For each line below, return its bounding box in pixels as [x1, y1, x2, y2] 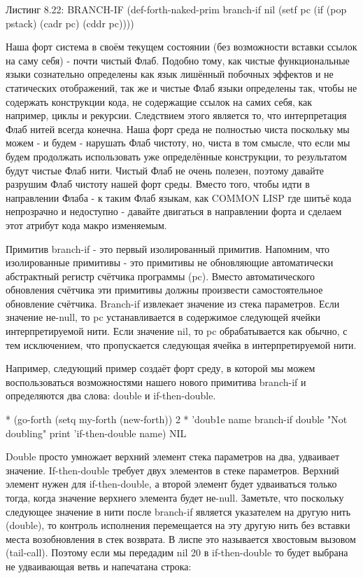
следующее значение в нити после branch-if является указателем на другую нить [6, 504, 351, 518]
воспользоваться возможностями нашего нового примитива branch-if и [6, 374, 306, 389]
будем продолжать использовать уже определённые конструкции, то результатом [6, 149, 347, 163]
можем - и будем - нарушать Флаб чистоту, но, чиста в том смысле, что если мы [6, 135, 350, 150]
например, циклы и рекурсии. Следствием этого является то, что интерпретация [6, 108, 347, 123]
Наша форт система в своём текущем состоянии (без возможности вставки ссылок [6, 39, 357, 54]
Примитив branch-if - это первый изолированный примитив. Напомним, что [6, 241, 329, 256]
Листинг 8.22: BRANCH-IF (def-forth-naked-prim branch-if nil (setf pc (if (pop [6, 2, 347, 16]
